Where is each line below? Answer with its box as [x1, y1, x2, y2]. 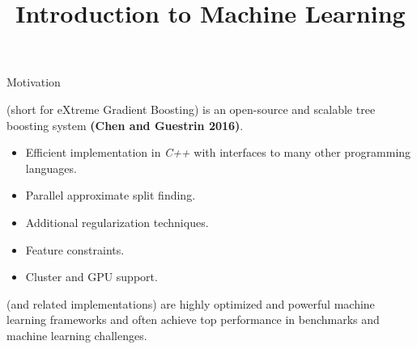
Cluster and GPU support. [25, 268, 158, 285]
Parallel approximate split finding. [25, 187, 196, 204]
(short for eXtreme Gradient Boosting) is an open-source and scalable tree [6, 100, 376, 117]
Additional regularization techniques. [25, 213, 209, 230]
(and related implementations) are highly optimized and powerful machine [6, 295, 375, 312]
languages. [25, 159, 77, 176]
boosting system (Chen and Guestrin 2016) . [6, 116, 244, 133]
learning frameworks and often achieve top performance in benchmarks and [6, 311, 380, 328]
